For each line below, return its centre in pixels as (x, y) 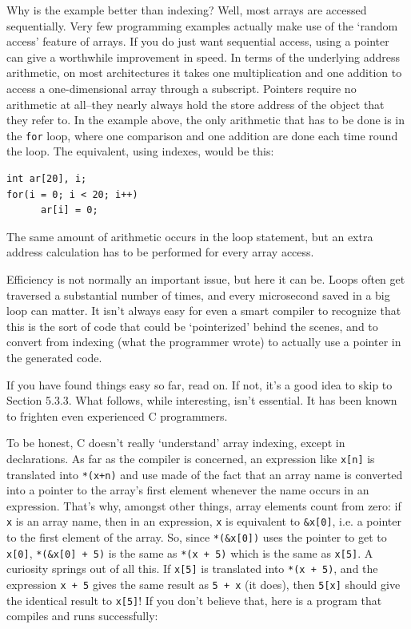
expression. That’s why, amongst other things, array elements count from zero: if (204, 505)
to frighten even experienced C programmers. (117, 415)
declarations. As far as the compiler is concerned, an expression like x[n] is (191, 458)
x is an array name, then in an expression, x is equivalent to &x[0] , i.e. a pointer (204, 521)
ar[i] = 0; (69, 210)
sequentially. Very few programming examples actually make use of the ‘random (202, 25)
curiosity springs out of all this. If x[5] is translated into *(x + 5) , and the (192, 569)
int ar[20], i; (47, 179)
